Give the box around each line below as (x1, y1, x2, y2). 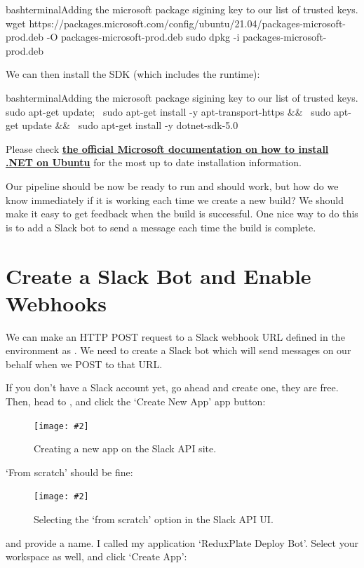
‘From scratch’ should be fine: (6, 464, 133, 479)
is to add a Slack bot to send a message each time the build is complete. (6, 219, 316, 234)
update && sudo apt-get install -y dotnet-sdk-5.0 (22, 118, 238, 133)
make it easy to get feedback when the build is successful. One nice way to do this (6, 206, 358, 221)
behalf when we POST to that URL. (6, 356, 163, 371)
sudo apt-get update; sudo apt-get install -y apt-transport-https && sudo (6, 104, 331, 119)
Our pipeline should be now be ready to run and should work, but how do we (6, 178, 339, 193)
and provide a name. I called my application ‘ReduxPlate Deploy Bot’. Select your (6, 535, 358, 550)
